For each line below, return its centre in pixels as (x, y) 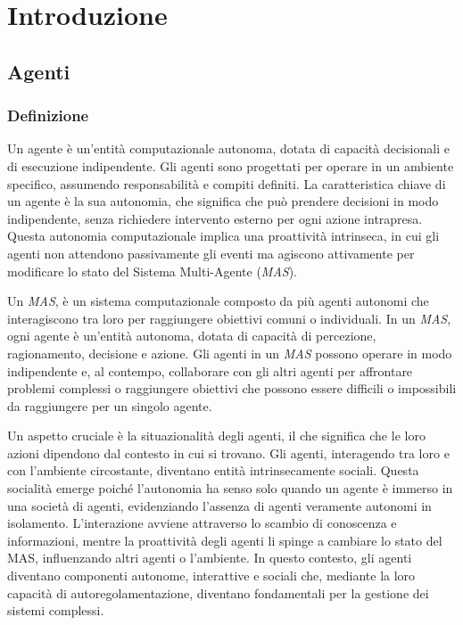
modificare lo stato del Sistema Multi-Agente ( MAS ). (153, 271)
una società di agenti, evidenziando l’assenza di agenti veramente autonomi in (219, 505)
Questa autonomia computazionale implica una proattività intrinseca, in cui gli (223, 236)
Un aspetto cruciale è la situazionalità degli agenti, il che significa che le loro (216, 436)
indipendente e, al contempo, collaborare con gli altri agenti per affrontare (210, 370)
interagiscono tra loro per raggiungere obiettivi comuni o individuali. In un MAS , (229, 318)
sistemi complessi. (56, 610)
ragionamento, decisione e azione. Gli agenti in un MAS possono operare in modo (230, 353)
